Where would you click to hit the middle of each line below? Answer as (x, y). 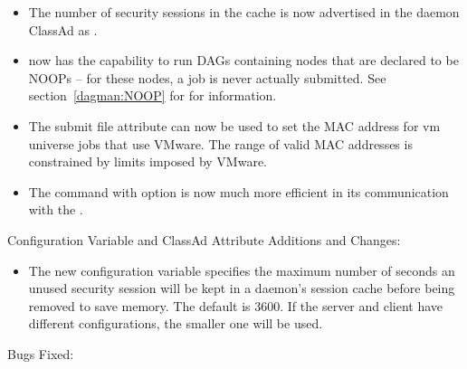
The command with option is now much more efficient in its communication (238, 191)
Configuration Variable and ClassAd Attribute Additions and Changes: (204, 239)
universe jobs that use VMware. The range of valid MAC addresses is (220, 143)
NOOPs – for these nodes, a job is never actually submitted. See (207, 77)
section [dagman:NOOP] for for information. (152, 95)
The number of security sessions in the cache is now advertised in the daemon (244, 12)
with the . (56, 209)
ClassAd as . (63, 29)
